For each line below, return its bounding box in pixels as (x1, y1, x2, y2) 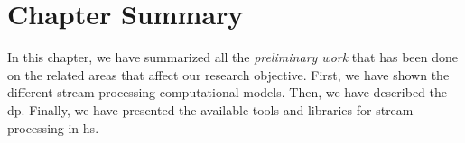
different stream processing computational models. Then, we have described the (7, 83, 448, 102)
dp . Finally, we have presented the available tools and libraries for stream (7, 100, 414, 119)
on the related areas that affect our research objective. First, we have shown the (7, 65, 450, 84)
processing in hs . (7, 118, 99, 137)
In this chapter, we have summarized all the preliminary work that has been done (7, 48, 458, 67)
